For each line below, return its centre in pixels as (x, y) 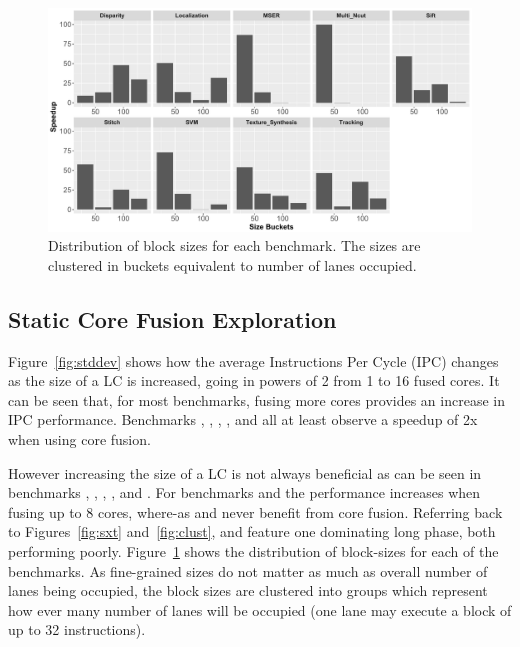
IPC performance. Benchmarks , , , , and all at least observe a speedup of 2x (243, 419)
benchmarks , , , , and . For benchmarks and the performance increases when (244, 492)
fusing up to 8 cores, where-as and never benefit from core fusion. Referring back (255, 511)
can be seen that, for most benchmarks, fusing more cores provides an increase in (256, 399)
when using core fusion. (79, 438)
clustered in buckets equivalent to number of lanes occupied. (232, 264)
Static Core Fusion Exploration (172, 318)
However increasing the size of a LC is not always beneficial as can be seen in (245, 472)
